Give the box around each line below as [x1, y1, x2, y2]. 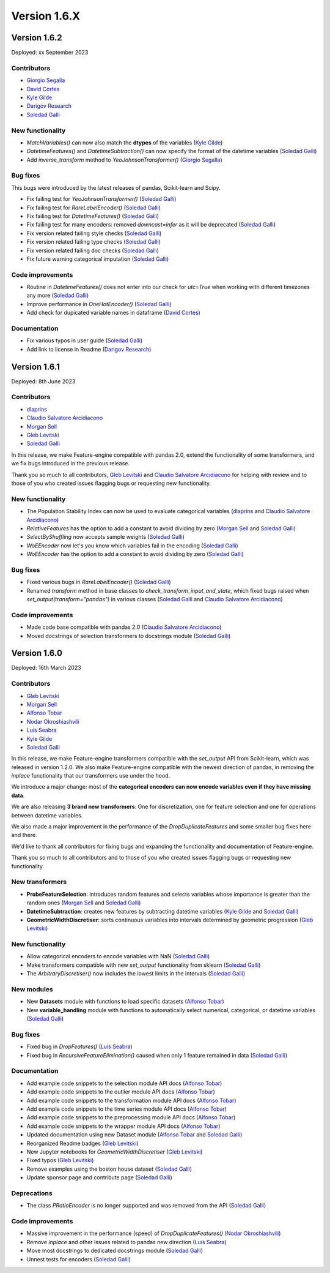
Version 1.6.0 [11, 648, 62, 658]
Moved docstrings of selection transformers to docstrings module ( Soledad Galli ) [26, 632, 231, 639]
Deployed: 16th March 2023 [11, 664, 82, 672]
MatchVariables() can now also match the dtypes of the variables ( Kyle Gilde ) [26, 138, 223, 146]
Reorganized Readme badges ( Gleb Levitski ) [26, 1140, 139, 1147]
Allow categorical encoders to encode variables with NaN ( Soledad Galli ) [26, 953, 210, 960]
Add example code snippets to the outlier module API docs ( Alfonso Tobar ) [26, 1088, 215, 1095]
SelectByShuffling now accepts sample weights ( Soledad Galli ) [26, 533, 185, 541]
